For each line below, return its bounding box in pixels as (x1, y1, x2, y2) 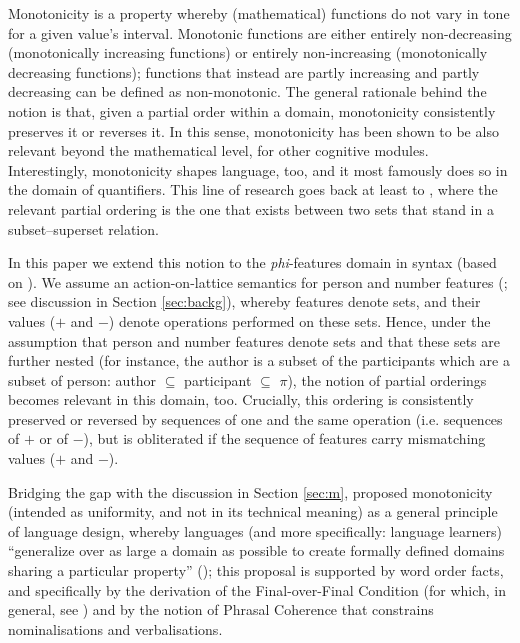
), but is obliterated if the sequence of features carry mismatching (83, 428, 486, 449)
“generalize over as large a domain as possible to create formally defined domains (8, 540, 505, 561)
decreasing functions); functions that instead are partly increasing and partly (8, 61, 480, 82)
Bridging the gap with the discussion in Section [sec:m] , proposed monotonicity (8, 481, 493, 502)
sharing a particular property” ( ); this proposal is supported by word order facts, (8, 560, 504, 581)
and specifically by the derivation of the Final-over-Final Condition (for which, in (8, 579, 507, 600)
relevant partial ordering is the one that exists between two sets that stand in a (8, 198, 494, 219)
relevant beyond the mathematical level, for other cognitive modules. (8, 140, 429, 161)
